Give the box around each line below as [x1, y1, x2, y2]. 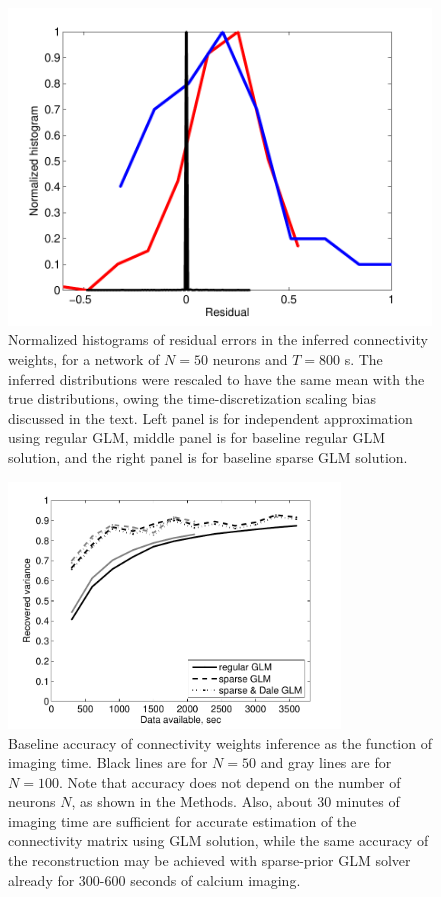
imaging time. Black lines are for [8, 752, 208, 773]
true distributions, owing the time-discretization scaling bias [8, 388, 377, 409]
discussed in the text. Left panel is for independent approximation [8, 407, 413, 428]
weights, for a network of [8, 348, 160, 369]
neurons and [212, 348, 288, 369]
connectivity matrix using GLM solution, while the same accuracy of [8, 830, 429, 851]
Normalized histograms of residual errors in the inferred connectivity [8, 329, 428, 350]
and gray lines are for [260, 752, 392, 773]
